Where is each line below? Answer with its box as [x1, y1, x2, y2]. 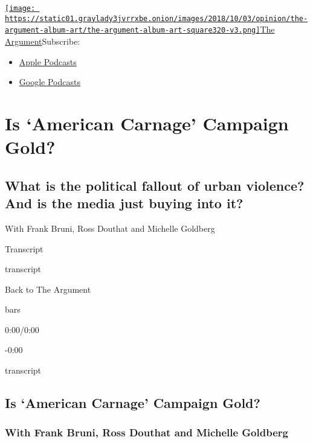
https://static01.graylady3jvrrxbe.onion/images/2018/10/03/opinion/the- [5, 14, 308, 23]
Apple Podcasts [19, 55, 77, 68]
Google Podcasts [19, 75, 80, 88]
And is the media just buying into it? [5, 194, 244, 212]
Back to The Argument [5, 282, 91, 295]
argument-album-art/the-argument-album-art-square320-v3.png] [5, 26, 260, 35]
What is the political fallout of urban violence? [5, 176, 305, 194]
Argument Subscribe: [5, 34, 80, 47]
